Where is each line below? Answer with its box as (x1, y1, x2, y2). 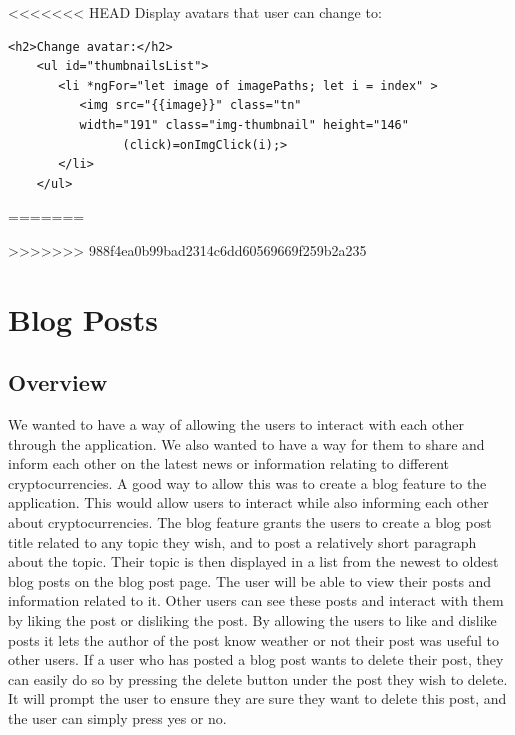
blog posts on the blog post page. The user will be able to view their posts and (8, 570, 492, 591)
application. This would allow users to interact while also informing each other (8, 492, 489, 513)
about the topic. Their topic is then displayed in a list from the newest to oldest (8, 551, 499, 572)
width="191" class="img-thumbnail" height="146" (79, 117, 409, 132)
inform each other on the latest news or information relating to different (8, 453, 449, 474)
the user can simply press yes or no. (8, 708, 227, 729)
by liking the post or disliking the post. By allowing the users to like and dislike (8, 610, 497, 631)
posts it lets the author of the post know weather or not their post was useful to (8, 629, 500, 650)
